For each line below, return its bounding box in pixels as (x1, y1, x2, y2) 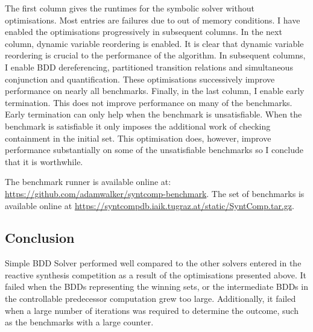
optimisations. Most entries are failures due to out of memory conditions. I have (5, 13, 300, 26)
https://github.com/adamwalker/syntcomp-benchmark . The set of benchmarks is (5, 187, 305, 199)
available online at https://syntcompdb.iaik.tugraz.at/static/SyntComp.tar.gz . (5, 199, 294, 211)
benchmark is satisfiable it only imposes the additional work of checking (5, 119, 271, 132)
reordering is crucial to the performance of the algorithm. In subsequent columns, (5, 49, 306, 61)
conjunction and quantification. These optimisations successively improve (5, 72, 275, 85)
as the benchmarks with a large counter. (5, 316, 154, 328)
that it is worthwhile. (5, 155, 83, 168)
